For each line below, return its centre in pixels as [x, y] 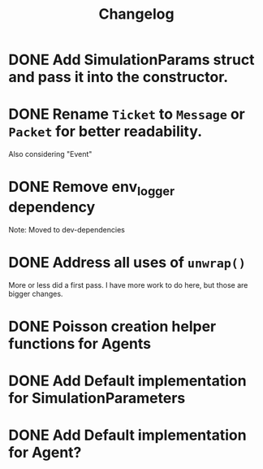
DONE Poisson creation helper [112, 326]
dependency [52, 207]
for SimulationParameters [97, 398]
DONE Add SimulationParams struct [131, 60]
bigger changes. [36, 293]
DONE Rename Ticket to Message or [127, 114]
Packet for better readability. [106, 132]
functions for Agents [80, 343]
